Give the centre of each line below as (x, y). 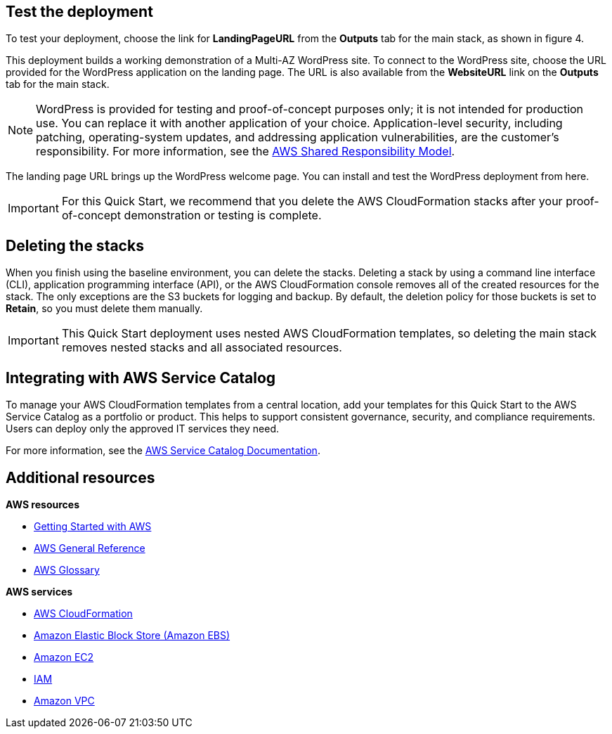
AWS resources (43, 504)
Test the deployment (79, 12)
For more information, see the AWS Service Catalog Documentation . (163, 451)
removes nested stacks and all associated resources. (202, 348)
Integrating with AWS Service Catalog (141, 378)
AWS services (39, 591)
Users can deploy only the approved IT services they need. (142, 429)
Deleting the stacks (75, 245)
